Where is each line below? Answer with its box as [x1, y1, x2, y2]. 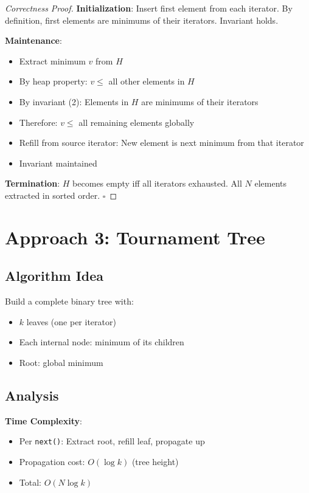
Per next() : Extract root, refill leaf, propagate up [19, 435, 205, 447]
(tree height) [131, 455, 179, 467]
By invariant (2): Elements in [19, 95, 129, 108]
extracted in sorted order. [5, 188, 100, 201]
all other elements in [108, 75, 185, 88]
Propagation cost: [19, 455, 85, 467]
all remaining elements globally [78, 115, 195, 128]
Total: [19, 475, 41, 488]
